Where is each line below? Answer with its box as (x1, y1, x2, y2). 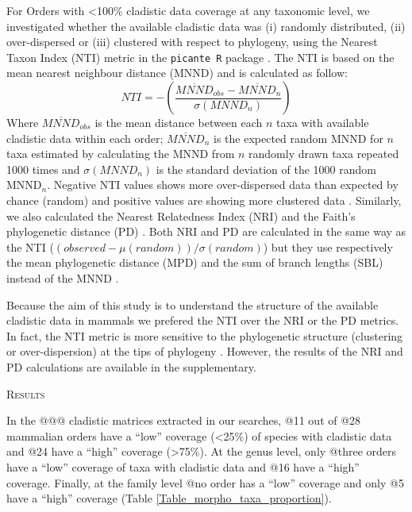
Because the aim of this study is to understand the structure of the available (6, 296, 379, 313)
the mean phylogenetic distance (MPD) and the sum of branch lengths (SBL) (6, 254, 383, 271)
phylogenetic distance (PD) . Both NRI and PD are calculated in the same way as (6, 223, 406, 240)
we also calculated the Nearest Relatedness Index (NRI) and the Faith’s (6, 207, 356, 224)
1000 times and (6, 160, 80, 177)
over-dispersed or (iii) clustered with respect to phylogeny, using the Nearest (6, 33, 378, 50)
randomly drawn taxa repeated (248, 145, 399, 162)
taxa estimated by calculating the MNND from (6, 145, 235, 162)
